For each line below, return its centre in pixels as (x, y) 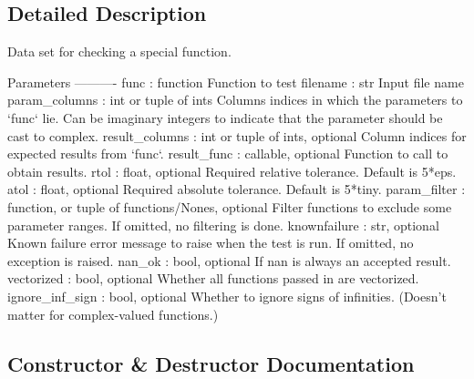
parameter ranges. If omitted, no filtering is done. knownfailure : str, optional (223, 225)
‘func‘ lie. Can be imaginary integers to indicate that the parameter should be (225, 117)
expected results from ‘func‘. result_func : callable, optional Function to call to (228, 154)
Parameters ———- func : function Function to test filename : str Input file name (236, 82)
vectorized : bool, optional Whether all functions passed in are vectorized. (213, 278)
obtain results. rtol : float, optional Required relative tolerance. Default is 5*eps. (232, 171)
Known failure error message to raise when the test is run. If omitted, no (211, 243)
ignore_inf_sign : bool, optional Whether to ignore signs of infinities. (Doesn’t (227, 296)
